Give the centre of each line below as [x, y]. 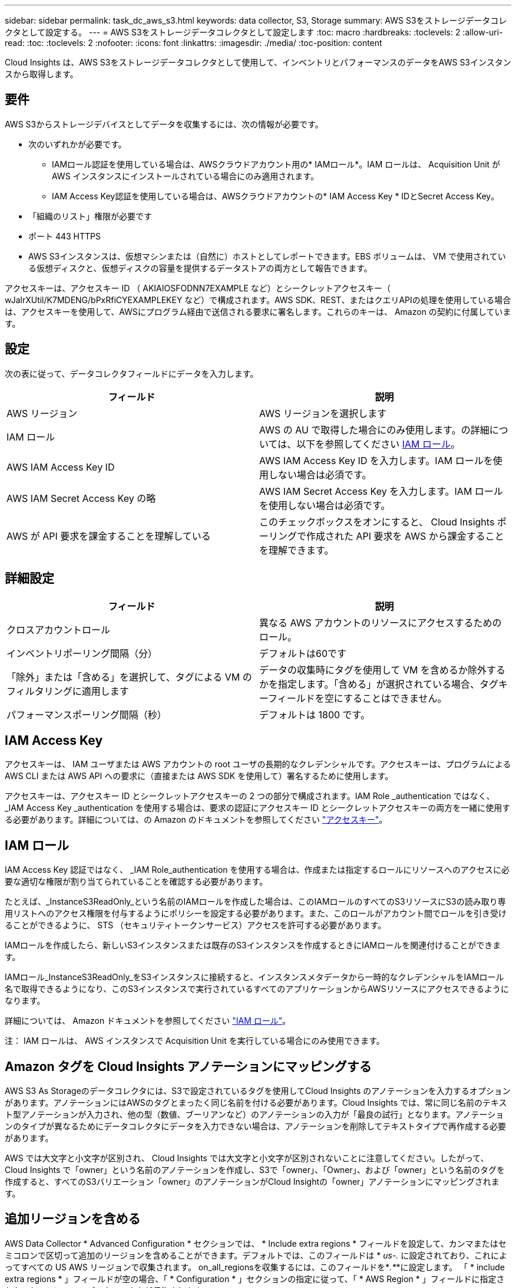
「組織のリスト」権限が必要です [90, 216]
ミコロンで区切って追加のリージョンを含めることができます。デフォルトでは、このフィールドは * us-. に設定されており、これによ [256, 1255]
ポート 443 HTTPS [65, 236]
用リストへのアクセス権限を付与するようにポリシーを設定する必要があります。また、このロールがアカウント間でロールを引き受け [256, 914]
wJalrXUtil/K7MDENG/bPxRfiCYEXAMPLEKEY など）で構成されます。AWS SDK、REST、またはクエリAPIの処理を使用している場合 [258, 300]
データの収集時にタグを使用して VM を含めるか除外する [383, 670]
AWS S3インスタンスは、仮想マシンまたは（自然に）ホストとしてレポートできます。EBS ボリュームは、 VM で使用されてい [267, 256]
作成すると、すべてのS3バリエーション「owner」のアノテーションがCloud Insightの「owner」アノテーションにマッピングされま [252, 1182]
